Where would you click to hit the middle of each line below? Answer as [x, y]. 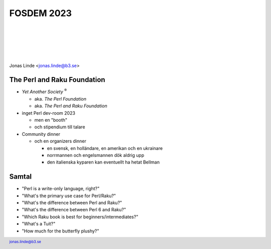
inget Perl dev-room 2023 [48, 113]
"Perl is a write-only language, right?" [61, 189]
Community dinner [41, 134]
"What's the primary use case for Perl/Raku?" [69, 196]
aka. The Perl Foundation [60, 99]
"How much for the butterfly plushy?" [60, 231]
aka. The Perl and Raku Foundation [71, 106]
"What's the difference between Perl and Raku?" [72, 203]
